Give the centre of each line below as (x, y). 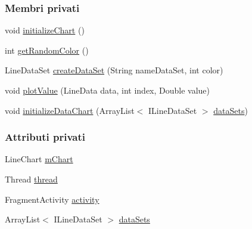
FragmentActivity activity (52, 199)
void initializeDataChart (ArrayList (70, 110)
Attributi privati (45, 137)
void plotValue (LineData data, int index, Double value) (108, 90)
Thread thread (31, 179)
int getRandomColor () (47, 50)
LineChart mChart (39, 159)
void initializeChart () (45, 30)
